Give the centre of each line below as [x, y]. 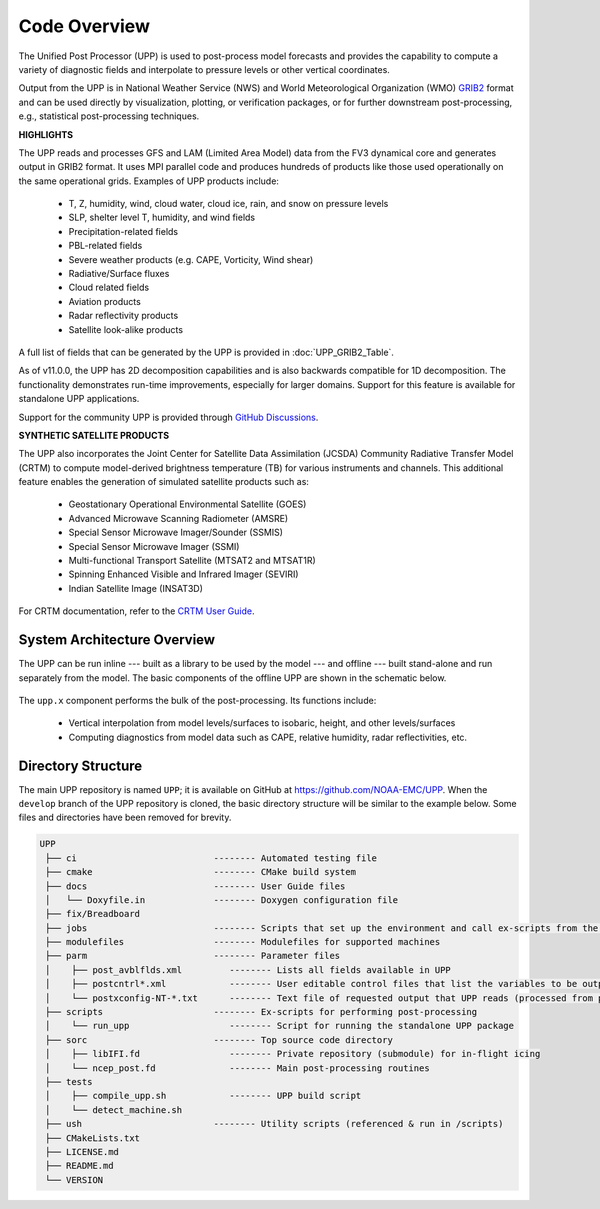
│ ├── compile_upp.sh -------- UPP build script [203, 1096]
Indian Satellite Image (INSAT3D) [136, 588]
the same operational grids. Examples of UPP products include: [149, 181]
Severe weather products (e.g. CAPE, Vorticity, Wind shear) [191, 259]
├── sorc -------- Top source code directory [219, 1039]
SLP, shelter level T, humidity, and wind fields [162, 217]
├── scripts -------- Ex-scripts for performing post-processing [261, 1012]
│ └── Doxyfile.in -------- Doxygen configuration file [222, 899]
